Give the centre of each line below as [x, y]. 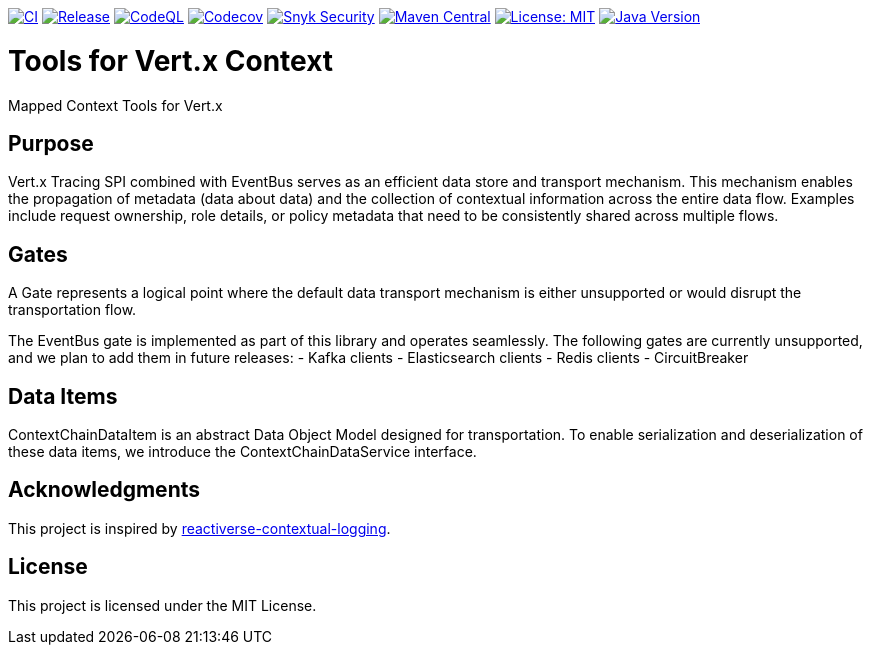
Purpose [51, 143]
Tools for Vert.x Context [171, 60]
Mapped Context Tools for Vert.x [115, 105]
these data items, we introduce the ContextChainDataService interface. [242, 452]
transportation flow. [72, 310]
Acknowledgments [104, 490]
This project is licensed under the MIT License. [162, 605]
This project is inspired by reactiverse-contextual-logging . [199, 528]
